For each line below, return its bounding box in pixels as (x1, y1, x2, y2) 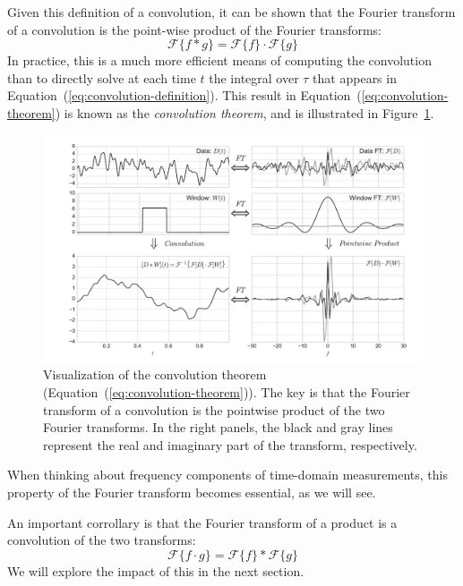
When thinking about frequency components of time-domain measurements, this (7, 465, 448, 484)
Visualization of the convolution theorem (43, 365, 267, 384)
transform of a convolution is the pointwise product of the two (43, 400, 385, 419)
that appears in (313, 68, 397, 87)
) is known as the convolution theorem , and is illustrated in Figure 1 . (55, 103, 434, 122)
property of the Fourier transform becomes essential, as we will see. (7, 482, 376, 501)
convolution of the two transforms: (7, 531, 196, 549)
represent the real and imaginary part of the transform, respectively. (43, 435, 417, 454)
